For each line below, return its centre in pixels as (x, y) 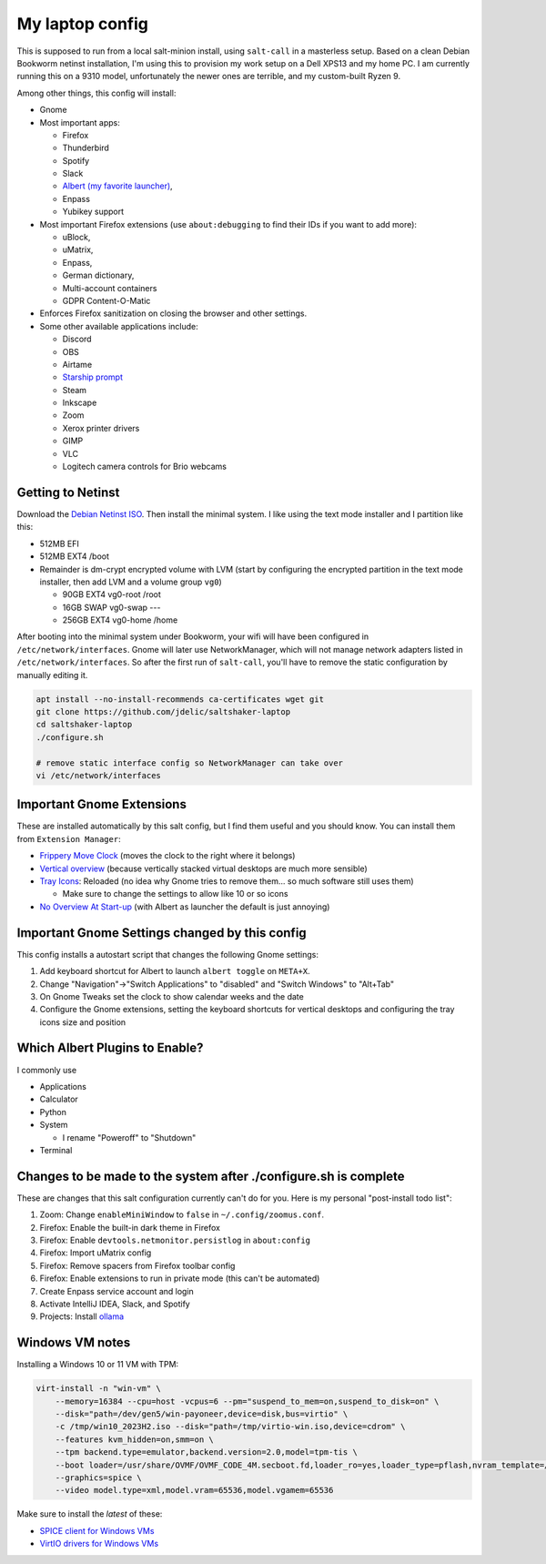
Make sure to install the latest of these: (90, 1514)
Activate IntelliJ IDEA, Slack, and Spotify (115, 1304)
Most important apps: (80, 122)
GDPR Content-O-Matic (106, 300)
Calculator (59, 1099)
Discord (77, 339)
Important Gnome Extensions (101, 804)
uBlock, (76, 238)
